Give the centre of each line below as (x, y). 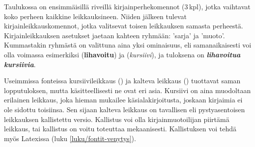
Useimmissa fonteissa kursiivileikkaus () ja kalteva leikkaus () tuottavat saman (122, 81)
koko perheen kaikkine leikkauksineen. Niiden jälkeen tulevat (95, 16)
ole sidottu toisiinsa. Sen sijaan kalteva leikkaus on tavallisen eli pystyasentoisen (125, 109)
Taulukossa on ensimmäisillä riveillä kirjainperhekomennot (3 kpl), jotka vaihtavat (127, 6)
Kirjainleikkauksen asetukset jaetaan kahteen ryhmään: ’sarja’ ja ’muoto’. (114, 35)
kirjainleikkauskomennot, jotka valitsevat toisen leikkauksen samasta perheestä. (124, 26)
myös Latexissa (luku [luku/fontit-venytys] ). (70, 138)
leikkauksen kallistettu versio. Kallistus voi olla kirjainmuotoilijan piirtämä (117, 119)
